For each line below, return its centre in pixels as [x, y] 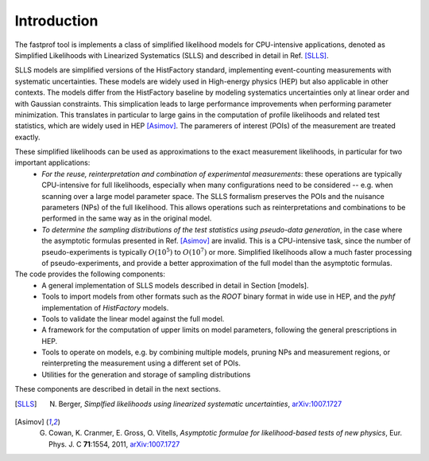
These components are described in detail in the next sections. [118, 389]
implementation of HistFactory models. [105, 307]
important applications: [52, 162]
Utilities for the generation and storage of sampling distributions [146, 374]
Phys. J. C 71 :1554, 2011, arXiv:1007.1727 [114, 444]
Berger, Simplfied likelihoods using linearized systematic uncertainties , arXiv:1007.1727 [200, 404]
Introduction [56, 21]
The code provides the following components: [90, 274]
